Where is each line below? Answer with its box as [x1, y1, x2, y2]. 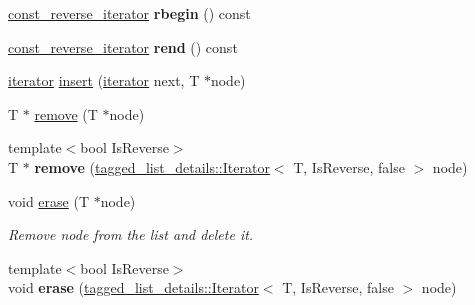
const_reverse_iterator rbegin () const [8, 3, 251, 23]
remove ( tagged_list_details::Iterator [34, 156, 270, 177]
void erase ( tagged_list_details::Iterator [8, 277, 259, 298]
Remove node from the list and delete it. [8, 224, 254, 245]
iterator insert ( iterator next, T [8, 70, 200, 91]
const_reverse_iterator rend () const [8, 36, 238, 57]
